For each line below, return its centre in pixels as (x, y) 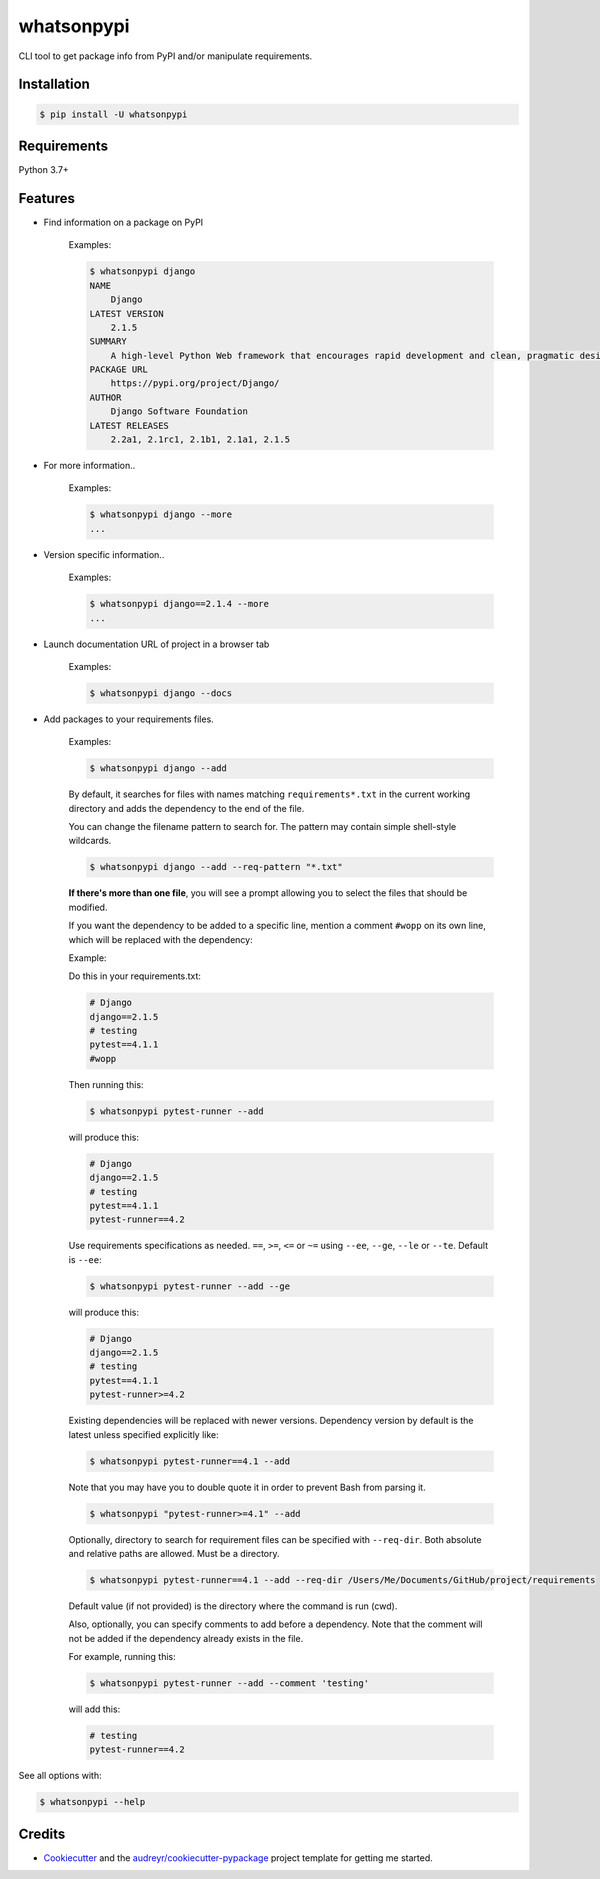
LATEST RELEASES (129, 425)
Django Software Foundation (179, 411)
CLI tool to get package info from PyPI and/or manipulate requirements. (165, 56)
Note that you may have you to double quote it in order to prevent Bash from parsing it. (247, 1487)
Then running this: (106, 1084)
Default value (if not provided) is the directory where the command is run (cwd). (233, 1606)
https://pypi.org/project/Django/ (195, 383)
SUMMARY (108, 341)
